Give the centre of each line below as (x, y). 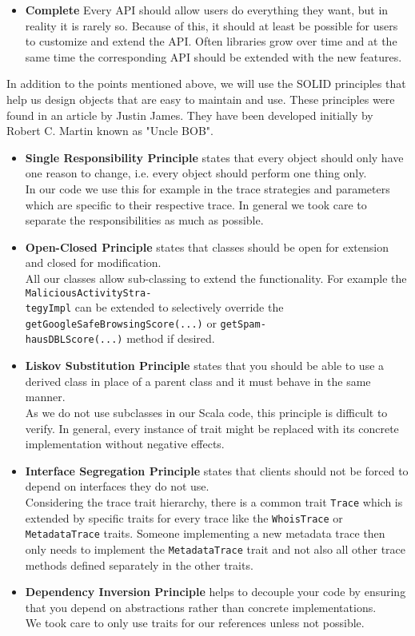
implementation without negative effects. (125, 444)
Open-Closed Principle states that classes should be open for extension (207, 246)
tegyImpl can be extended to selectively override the (154, 307)
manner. (45, 397)
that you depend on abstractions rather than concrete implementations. (201, 607)
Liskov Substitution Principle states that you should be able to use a (205, 366)
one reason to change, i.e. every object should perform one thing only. (196, 173)
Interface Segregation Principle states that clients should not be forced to (217, 470)
